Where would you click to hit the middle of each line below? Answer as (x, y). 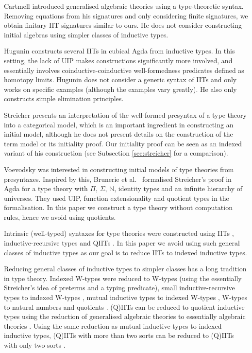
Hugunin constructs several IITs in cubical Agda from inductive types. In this (119, 51)
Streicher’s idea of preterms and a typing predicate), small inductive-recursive (119, 288)
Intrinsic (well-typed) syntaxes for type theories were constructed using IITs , (119, 233)
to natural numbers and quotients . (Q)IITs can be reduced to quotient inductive (124, 307)
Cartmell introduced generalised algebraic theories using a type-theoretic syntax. (124, 6)
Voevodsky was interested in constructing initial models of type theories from (119, 169)
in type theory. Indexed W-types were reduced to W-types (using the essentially (123, 278)
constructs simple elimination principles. (64, 98)
